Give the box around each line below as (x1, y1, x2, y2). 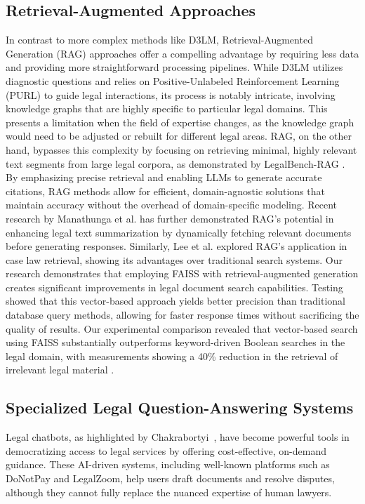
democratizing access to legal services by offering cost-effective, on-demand (6, 443, 326, 458)
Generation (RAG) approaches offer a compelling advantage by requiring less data (6, 46, 359, 60)
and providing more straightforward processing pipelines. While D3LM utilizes (6, 60, 343, 74)
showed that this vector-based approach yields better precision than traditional (6, 293, 345, 308)
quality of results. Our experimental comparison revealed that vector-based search (6, 321, 358, 336)
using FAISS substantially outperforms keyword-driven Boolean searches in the (6, 335, 345, 350)
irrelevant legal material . (6, 362, 114, 377)
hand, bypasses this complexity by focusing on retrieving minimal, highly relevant (6, 142, 357, 157)
